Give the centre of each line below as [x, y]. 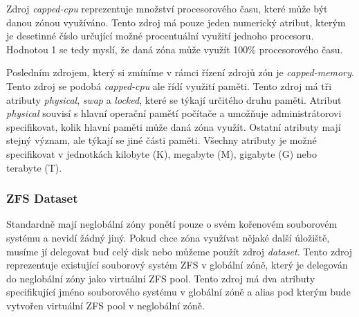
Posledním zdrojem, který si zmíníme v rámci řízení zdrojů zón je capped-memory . [180, 72]
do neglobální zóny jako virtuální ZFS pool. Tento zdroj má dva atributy [161, 278]
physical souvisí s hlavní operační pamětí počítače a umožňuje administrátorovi [174, 113]
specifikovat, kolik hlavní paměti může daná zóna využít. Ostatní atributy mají [174, 126]
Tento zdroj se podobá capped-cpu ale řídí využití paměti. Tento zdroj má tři [169, 85]
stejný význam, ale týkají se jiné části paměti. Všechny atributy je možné [162, 140]
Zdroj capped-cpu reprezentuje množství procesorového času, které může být [167, 8]
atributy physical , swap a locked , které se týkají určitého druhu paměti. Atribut [174, 99]
